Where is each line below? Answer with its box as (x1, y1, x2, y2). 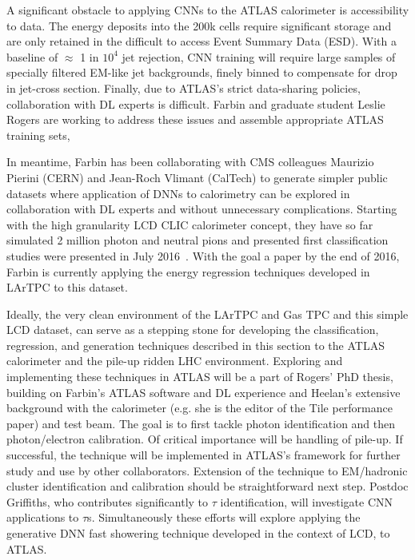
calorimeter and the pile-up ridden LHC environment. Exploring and (6, 352, 343, 369)
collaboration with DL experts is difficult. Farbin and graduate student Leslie (6, 95, 385, 112)
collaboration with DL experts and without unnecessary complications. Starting (6, 201, 397, 217)
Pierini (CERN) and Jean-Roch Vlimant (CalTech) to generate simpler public (6, 169, 388, 185)
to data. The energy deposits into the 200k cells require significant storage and (6, 17, 392, 34)
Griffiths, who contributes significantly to (6, 493, 209, 510)
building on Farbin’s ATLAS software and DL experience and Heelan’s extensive (6, 383, 401, 400)
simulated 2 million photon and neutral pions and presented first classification (6, 232, 389, 248)
